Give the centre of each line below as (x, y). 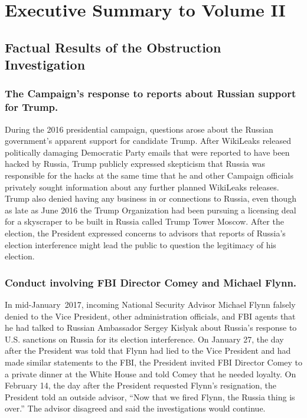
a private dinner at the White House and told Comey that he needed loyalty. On (151, 373)
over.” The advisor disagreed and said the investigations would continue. (135, 408)
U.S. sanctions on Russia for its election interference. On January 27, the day (144, 339)
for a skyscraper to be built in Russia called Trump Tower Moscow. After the (144, 221)
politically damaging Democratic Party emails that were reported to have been (147, 152)
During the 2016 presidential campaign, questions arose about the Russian (139, 129)
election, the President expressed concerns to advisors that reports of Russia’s (145, 233)
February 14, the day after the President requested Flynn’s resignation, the (141, 385)
